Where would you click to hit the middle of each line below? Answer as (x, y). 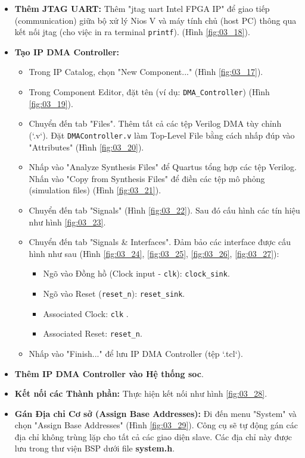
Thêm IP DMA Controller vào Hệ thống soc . (109, 373)
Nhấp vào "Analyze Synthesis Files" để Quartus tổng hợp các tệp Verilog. (163, 167)
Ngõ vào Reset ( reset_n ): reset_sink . (114, 293)
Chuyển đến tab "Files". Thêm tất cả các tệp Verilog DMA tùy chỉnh (155, 123)
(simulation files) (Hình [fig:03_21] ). (95, 190)
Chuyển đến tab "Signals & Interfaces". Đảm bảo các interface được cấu (160, 242)
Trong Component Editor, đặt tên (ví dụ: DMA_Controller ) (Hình (149, 92)
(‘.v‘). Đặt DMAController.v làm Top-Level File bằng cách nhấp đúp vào (162, 135)
